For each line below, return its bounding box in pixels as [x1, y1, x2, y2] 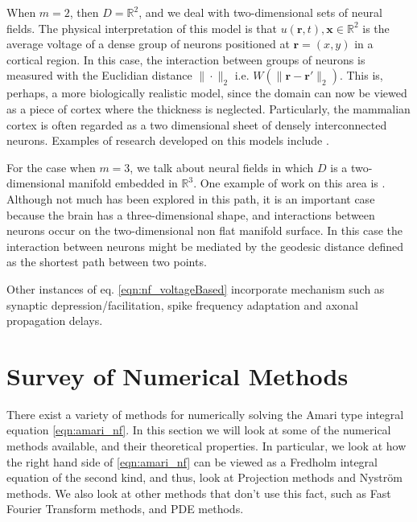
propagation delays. [6, 312, 103, 329]
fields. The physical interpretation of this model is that [6, 19, 278, 36]
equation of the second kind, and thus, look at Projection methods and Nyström [6, 469, 403, 486]
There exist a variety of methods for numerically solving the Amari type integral [6, 405, 404, 422]
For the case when [6, 158, 96, 175]
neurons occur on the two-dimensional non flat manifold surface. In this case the [6, 222, 403, 239]
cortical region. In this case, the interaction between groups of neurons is [6, 51, 365, 68]
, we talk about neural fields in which [130, 158, 314, 175]
